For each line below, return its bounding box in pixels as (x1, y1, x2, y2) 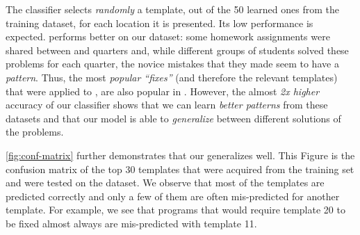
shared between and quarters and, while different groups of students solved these (6, 42, 349, 57)
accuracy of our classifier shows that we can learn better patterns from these (6, 97, 328, 112)
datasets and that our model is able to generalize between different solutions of (6, 111, 341, 125)
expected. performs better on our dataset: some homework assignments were (6, 29, 330, 44)
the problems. (6, 124, 64, 139)
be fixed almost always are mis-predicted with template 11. (6, 216, 257, 230)
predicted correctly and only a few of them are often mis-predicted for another (6, 188, 340, 203)
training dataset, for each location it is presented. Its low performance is (6, 15, 313, 30)
